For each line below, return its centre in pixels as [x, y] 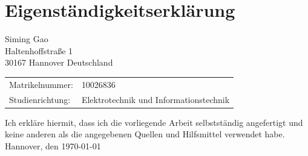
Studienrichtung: [40, 99]
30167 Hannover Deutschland [59, 62]
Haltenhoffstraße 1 [39, 50]
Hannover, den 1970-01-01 [53, 145]
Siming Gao [27, 39]
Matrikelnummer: [41, 84]
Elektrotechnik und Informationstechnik [156, 99]
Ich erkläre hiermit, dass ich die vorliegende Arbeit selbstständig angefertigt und [154, 122]
